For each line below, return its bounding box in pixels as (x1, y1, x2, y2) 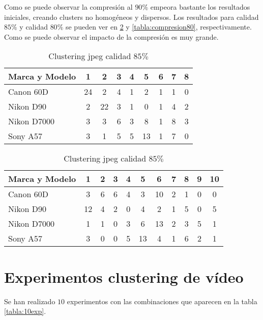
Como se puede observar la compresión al (4, 2, 133, 12)
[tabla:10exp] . (4, 306, 46, 316)
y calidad (19, 21, 48, 32)
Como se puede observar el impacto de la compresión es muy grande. (4, 31, 219, 42)
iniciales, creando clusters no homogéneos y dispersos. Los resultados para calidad (4, 11, 259, 22)
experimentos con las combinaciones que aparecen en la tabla (67, 296, 257, 306)
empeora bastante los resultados (150, 2, 250, 12)
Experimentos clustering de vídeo (4, 266, 244, 287)
